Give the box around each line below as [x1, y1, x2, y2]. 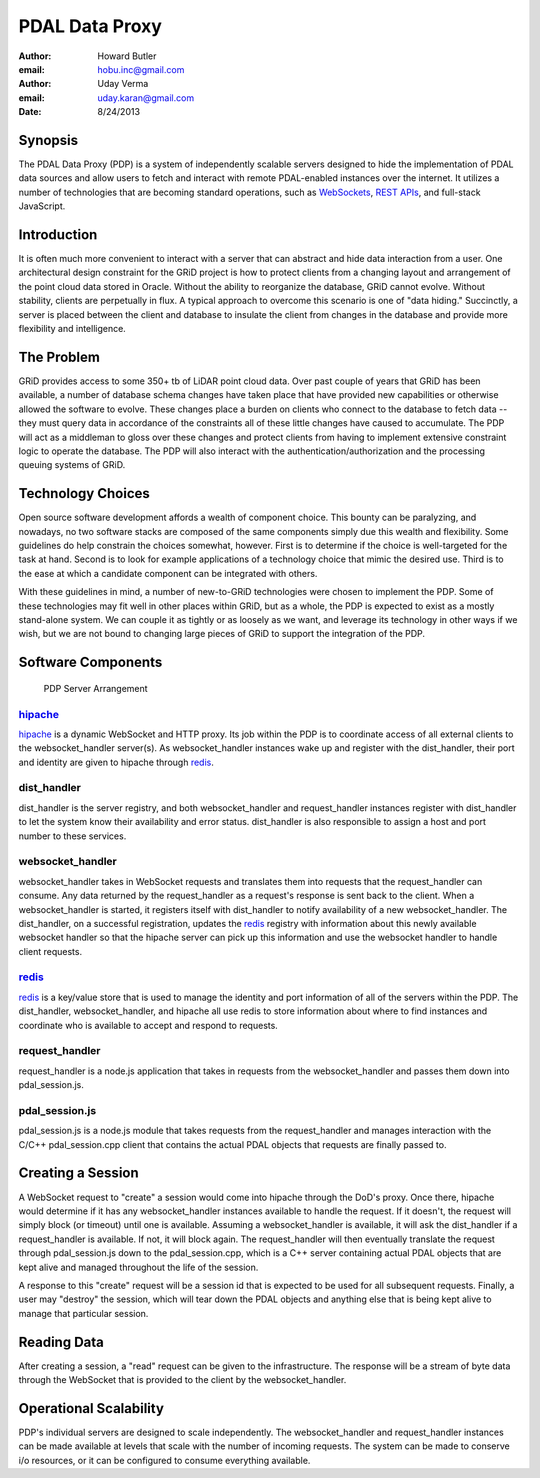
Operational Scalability [18, 1400, 165, 1417]
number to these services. [18, 830, 127, 842]
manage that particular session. [18, 1307, 149, 1319]
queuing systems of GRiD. [18, 459, 126, 471]
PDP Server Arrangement [43, 682, 149, 694]
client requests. [18, 945, 83, 957]
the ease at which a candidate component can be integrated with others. [18, 567, 318, 579]
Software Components [18, 654, 163, 671]
